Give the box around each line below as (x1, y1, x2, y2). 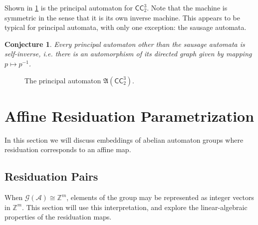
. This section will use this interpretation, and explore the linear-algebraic (22, 202, 248, 212)
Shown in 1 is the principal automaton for (4, 2, 133, 12)
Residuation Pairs (4, 169, 98, 184)
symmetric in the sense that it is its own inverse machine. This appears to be (4, 12, 240, 22)
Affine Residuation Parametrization (4, 105, 255, 126)
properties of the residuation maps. (4, 212, 112, 222)
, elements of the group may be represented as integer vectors (66, 192, 255, 203)
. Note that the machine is (147, 2, 228, 12)
